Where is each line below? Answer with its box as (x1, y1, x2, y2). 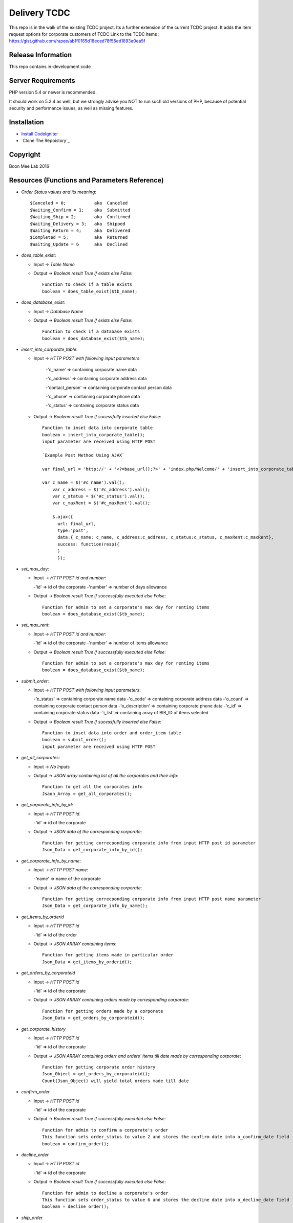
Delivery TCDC (9, 7, 70, 18)
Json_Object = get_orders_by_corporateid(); (42, 1071, 151, 1077)
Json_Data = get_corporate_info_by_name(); (42, 903, 148, 908)
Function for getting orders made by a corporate (42, 1008, 164, 1014)
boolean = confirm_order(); (42, 1141, 109, 1147)
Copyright (9, 151, 41, 159)
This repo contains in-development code (9, 64, 91, 69)
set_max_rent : (21, 622, 50, 628)
